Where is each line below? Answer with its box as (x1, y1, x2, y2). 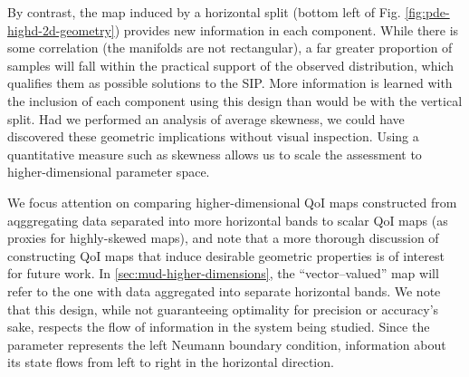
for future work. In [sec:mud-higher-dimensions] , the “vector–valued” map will (7, 264, 439, 283)
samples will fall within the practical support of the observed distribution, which (7, 55, 454, 74)
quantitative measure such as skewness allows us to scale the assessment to (7, 144, 422, 163)
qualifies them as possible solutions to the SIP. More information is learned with (7, 73, 453, 92)
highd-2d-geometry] (7, 20, 115, 39)
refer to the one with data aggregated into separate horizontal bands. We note (7, 281, 441, 300)
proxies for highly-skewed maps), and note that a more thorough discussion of (7, 228, 439, 247)
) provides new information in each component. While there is (114, 20, 459, 39)
